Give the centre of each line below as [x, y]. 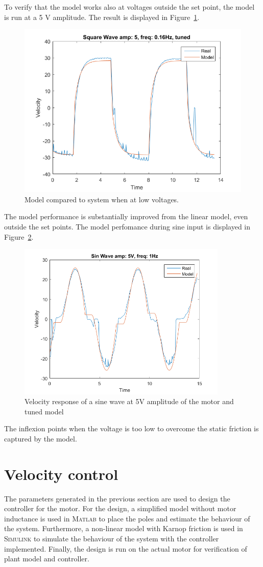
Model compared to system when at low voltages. [102, 199]
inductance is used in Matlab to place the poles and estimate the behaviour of [127, 518]
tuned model [44, 411]
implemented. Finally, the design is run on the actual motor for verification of [126, 548]
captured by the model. [41, 438]
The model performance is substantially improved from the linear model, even [126, 216]
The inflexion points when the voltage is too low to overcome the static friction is [131, 428]
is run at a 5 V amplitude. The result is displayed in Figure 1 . [102, 17]
